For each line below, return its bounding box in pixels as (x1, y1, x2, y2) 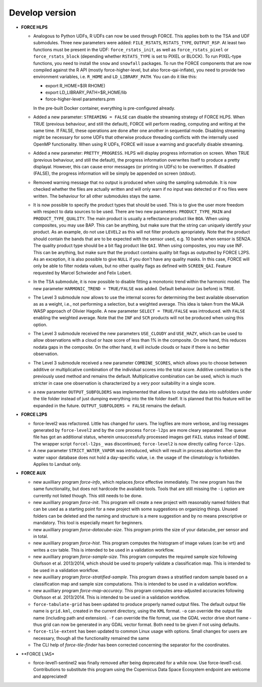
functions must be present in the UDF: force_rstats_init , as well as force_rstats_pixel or (33, 47, 229, 52)
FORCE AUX (21, 470, 46, 476)
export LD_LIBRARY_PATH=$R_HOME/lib (45, 90, 127, 96)
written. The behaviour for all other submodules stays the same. (33, 193, 161, 199)
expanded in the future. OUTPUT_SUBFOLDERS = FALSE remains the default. (33, 403, 186, 409)
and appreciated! (33, 673, 67, 679)
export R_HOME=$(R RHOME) (45, 82, 106, 88)
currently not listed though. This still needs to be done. (33, 492, 143, 498)
